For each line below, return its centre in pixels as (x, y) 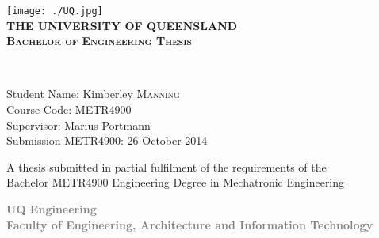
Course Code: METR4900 (69, 110)
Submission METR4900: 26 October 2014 (107, 140)
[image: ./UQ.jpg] (55, 11)
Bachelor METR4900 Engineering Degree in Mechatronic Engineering (176, 182)
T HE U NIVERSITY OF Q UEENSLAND (122, 25)
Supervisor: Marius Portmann (78, 125)
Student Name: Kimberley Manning (93, 94)
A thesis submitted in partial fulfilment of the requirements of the (167, 166)
